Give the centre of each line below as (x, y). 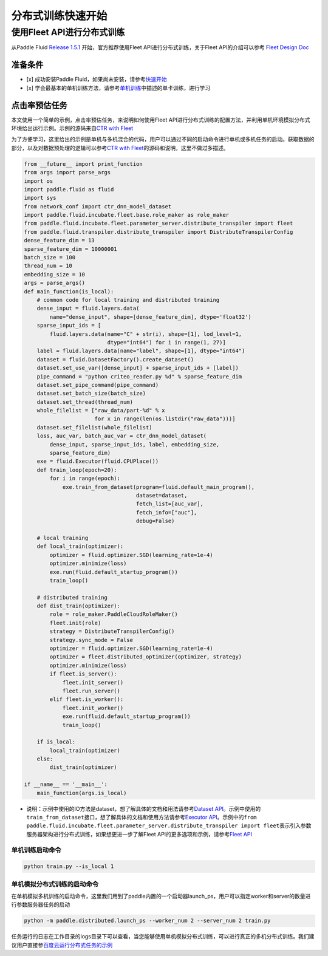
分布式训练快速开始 (59, 16)
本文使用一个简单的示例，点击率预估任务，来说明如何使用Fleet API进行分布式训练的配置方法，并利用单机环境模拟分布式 (161, 120)
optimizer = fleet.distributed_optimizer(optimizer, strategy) (146, 657)
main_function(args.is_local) (82, 793)
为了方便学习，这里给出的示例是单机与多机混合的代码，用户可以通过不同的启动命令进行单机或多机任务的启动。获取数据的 (163, 139)
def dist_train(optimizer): (79, 606)
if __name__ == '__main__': (66, 784)
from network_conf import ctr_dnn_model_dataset (98, 206)
